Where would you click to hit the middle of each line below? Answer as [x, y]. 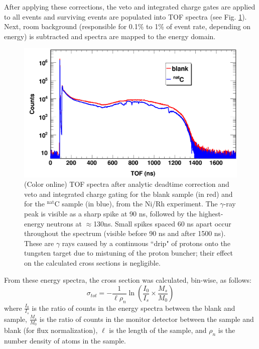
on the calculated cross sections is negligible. [92, 263]
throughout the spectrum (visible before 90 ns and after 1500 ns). [125, 233]
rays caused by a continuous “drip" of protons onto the [146, 243]
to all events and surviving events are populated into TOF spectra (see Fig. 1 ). [125, 16]
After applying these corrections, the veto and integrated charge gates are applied [130, 7]
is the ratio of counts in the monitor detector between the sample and [147, 319]
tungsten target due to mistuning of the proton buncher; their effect [129, 253]
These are [39, 243]
